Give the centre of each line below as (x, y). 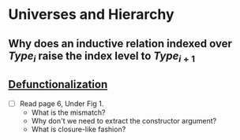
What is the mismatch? (68, 112)
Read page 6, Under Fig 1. (62, 103)
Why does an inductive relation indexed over (120, 44)
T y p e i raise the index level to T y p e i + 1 (102, 57)
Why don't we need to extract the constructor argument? (124, 120)
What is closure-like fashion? (79, 129)
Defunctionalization (58, 85)
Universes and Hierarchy (91, 15)
